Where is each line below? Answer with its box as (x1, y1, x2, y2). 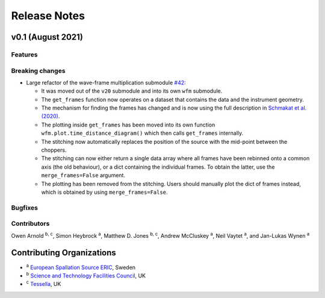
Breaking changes (11, 66, 66, 75)
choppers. (41, 146, 67, 154)
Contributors (11, 220, 50, 228)
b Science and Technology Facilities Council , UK (26, 271, 146, 279)
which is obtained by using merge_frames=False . (41, 188, 168, 196)
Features (11, 50, 38, 58)
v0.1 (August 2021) (11, 32, 84, 42)
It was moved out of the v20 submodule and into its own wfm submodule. (41, 87, 223, 95)
